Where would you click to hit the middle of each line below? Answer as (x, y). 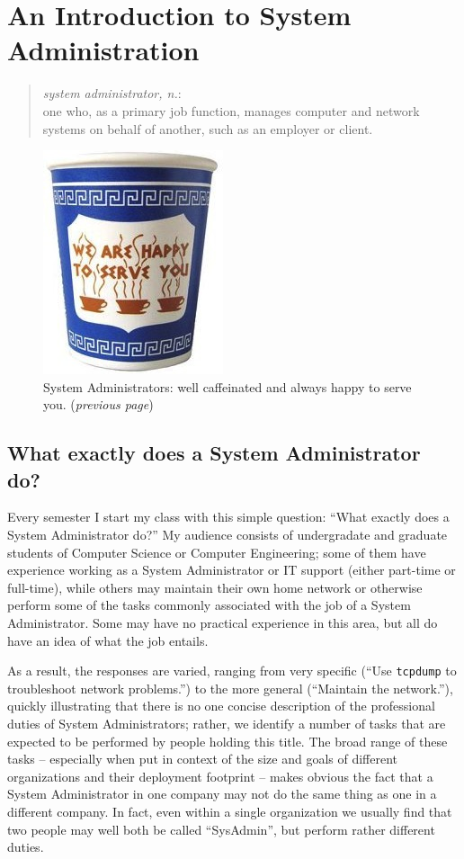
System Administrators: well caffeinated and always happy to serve (228, 386)
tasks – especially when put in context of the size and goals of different (202, 759)
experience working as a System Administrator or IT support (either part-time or (232, 570)
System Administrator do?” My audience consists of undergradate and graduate (228, 535)
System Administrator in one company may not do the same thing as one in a (222, 794)
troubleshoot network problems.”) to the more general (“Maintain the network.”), (230, 688)
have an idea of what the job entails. (108, 640)
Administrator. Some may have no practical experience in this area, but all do (223, 623)
